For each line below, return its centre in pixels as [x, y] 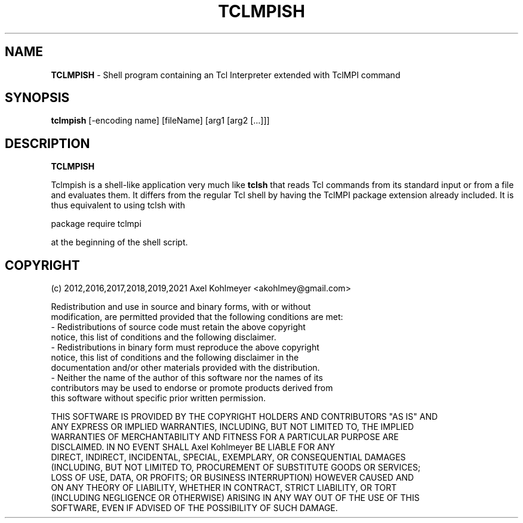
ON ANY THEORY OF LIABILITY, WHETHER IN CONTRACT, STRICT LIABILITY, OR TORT [224, 488]
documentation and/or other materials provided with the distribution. [185, 368]
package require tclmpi [96, 224]
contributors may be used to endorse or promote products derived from [192, 388]
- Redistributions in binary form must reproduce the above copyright [185, 347]
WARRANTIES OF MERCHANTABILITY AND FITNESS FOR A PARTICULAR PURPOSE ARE [225, 437]
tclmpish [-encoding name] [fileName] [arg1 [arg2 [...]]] [160, 121]
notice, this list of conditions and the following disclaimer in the [175, 358]
